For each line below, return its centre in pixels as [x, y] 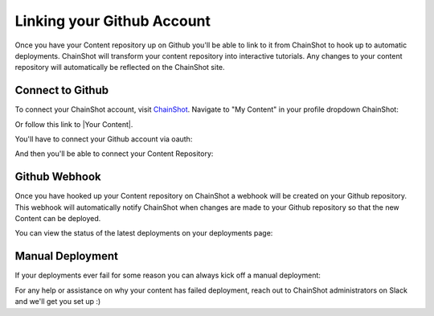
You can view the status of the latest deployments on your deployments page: [144, 233]
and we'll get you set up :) [58, 302]
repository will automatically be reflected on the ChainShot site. [120, 68]
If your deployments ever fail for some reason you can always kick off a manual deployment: [168, 275]
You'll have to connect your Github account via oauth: [104, 139]
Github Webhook [58, 177]
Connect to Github [62, 90]
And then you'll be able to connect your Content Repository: [114, 154]
